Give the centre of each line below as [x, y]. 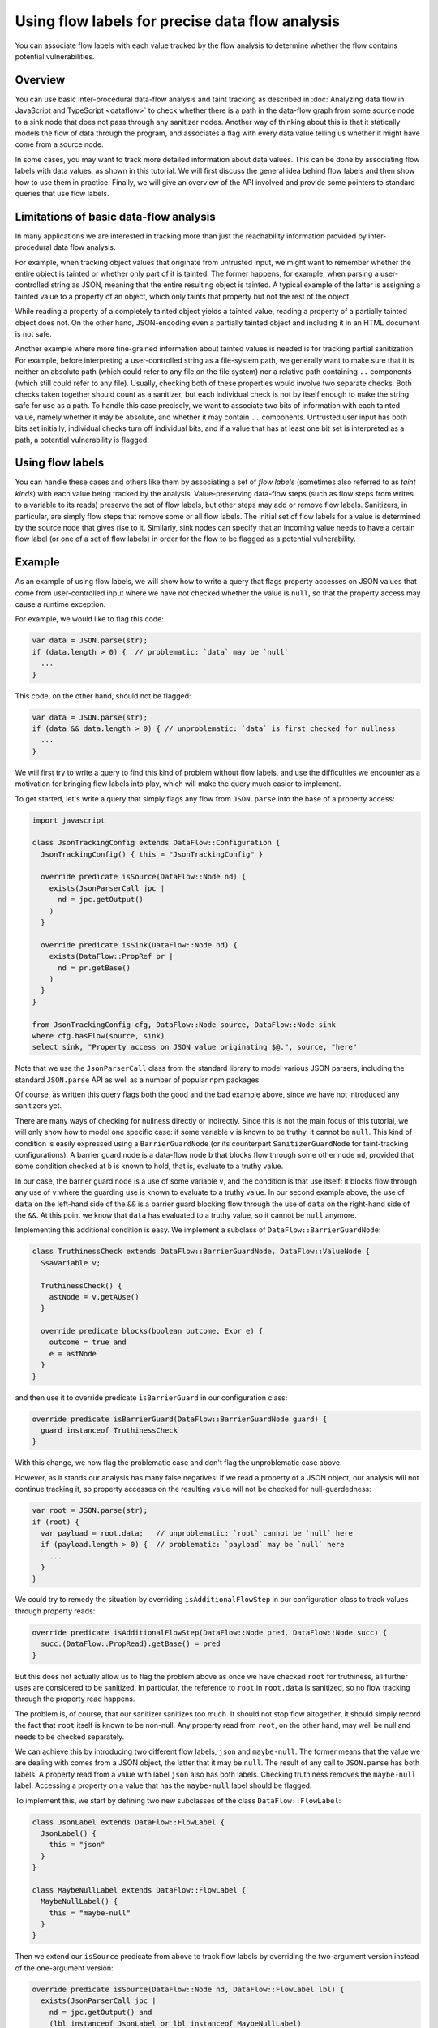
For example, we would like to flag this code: [89, 619]
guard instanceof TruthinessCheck [109, 1431]
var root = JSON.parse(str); [90, 1510]
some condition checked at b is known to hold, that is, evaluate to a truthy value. [149, 1166]
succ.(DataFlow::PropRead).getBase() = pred [131, 1644]
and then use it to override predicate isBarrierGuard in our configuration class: [151, 1397]
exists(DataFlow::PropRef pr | [111, 956]
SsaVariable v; [71, 1263]
